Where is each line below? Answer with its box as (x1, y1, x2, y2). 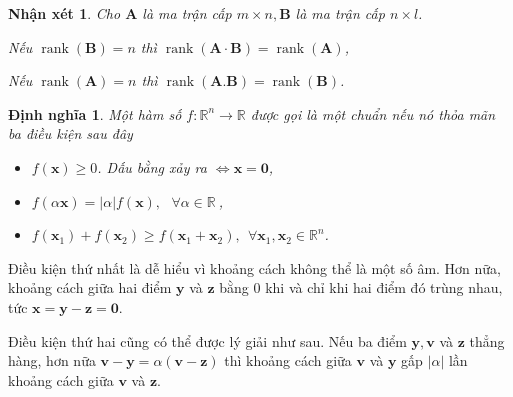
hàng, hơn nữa (8, 350, 96, 371)
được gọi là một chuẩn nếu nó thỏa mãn (250, 103, 496, 124)
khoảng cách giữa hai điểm (8, 277, 172, 298)
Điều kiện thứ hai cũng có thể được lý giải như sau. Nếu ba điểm (8, 330, 407, 351)
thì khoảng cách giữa (224, 350, 352, 371)
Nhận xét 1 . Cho (8, 3, 121, 23)
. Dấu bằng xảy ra (97, 156, 207, 177)
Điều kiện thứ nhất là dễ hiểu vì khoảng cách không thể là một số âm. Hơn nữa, (8, 257, 502, 278)
